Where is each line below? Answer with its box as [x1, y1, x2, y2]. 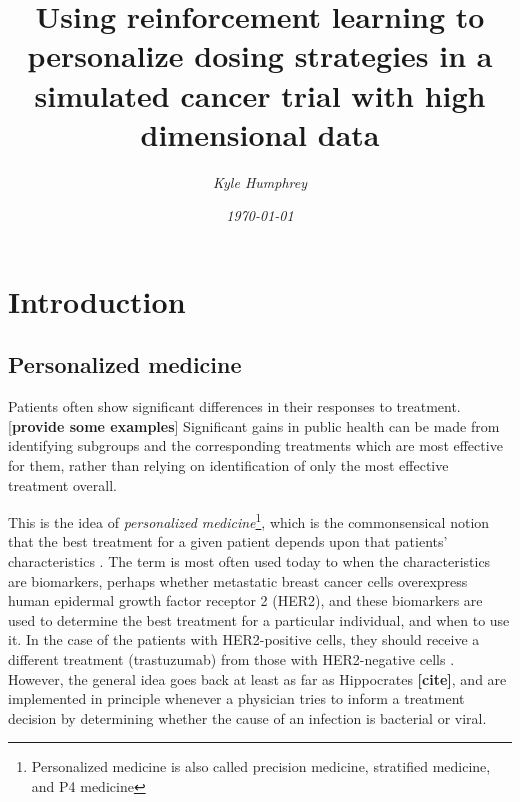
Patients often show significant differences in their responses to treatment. [8, 396, 461, 417]
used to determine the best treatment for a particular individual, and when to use [8, 609, 510, 630]
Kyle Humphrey [212, 171, 307, 192]
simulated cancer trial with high [34, 74, 486, 115]
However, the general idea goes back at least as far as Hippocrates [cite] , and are [8, 668, 507, 689]
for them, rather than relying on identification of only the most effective [8, 455, 449, 476]
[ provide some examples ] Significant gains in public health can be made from [8, 415, 500, 436]
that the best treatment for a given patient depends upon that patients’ [8, 531, 448, 552]
